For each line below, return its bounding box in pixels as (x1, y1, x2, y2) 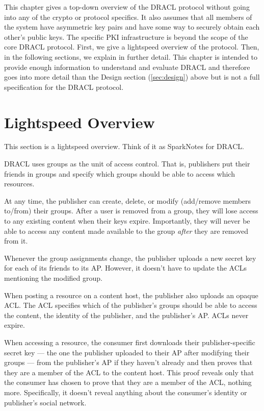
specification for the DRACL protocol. (4, 81, 124, 92)
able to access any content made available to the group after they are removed (4, 225, 248, 236)
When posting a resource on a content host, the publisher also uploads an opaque (4, 289, 258, 300)
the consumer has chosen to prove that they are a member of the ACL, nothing (4, 377, 252, 388)
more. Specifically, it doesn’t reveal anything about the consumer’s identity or (4, 386, 247, 397)
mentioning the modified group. (4, 273, 102, 283)
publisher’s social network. (4, 397, 87, 407)
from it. (4, 235, 28, 246)
